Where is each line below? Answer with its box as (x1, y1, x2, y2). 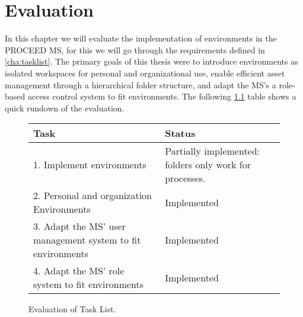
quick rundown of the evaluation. (5, 101, 125, 114)
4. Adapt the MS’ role (33, 264, 125, 278)
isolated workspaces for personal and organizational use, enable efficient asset (5, 66, 285, 79)
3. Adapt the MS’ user (33, 219, 126, 233)
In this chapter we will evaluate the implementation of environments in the (5, 32, 277, 44)
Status (165, 126, 196, 140)
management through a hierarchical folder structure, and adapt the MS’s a (5, 78, 276, 91)
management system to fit (33, 233, 141, 247)
